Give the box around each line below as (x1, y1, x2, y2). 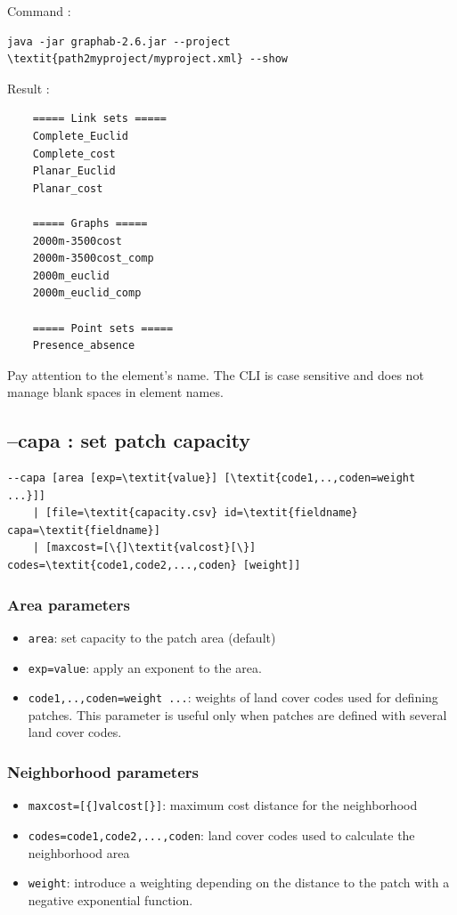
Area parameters (7, 593, 130, 615)
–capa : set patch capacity (7, 426, 251, 454)
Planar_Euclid (32, 165, 116, 178)
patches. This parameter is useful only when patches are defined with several (28, 705, 447, 724)
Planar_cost (32, 182, 103, 195)
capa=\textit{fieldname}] (7, 523, 160, 537)
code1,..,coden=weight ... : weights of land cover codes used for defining (28, 688, 438, 707)
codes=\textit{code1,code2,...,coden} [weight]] (7, 559, 301, 572)
